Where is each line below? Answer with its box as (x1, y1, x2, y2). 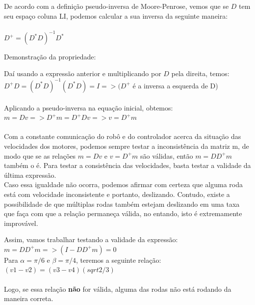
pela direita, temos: (171, 68, 229, 78)
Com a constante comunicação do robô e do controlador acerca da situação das (4, 131, 241, 141)
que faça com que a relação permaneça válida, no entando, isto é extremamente (4, 208, 242, 219)
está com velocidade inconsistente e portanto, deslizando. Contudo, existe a (4, 189, 230, 199)
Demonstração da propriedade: (4, 52, 96, 62)
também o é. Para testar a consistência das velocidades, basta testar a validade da (4, 160, 251, 170)
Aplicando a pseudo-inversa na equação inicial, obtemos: (4, 102, 173, 112)
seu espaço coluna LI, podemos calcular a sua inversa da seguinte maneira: (4, 10, 228, 21)
